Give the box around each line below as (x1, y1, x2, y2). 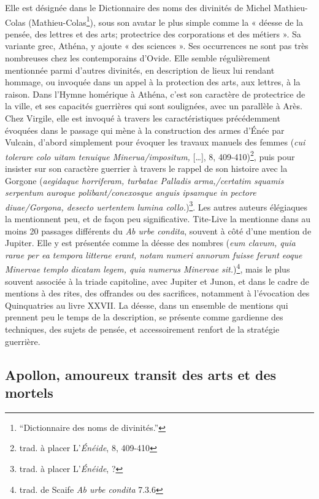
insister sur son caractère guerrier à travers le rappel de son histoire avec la (5, 162, 288, 175)
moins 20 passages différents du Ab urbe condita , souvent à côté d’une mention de (5, 224, 312, 237)
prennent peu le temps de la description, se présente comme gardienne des (5, 311, 283, 323)
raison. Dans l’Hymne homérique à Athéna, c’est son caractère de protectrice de (5, 87, 306, 100)
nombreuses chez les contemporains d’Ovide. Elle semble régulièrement (5, 52, 271, 64)
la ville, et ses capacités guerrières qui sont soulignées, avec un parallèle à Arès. (5, 99, 302, 112)
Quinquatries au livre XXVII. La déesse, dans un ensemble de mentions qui (5, 298, 288, 311)
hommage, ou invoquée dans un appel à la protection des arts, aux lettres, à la (5, 75, 301, 88)
